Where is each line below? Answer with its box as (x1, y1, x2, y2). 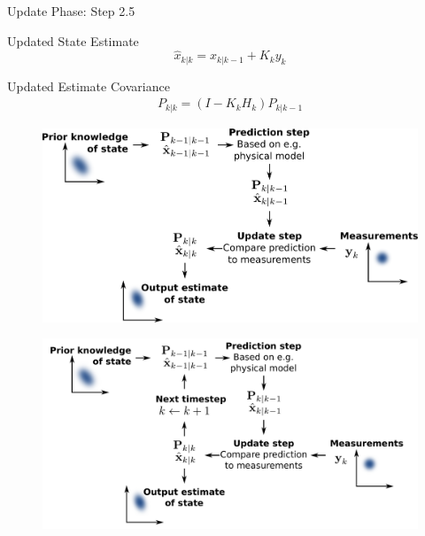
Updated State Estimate (7, 31, 139, 50)
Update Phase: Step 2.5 (7, 2, 135, 19)
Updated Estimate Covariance (7, 76, 170, 95)
